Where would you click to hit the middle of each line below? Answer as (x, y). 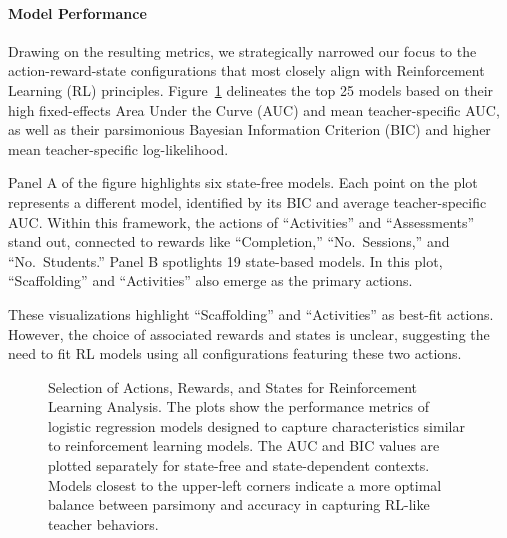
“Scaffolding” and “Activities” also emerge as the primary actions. (210, 280)
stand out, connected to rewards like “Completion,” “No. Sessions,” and (229, 241)
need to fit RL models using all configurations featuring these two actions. (235, 353)
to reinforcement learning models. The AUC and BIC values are (244, 445)
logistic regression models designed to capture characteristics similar (256, 425)
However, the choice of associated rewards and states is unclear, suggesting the (249, 333)
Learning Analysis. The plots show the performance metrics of (239, 406)
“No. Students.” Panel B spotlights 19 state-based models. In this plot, (225, 260)
